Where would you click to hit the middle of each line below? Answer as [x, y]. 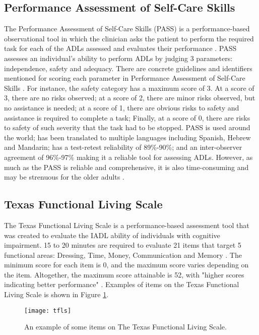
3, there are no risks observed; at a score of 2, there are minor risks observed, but [130, 98]
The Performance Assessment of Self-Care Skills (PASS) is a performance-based [127, 29]
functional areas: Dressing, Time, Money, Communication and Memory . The [123, 255]
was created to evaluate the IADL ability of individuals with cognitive [112, 235]
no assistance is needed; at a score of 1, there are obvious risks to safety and [122, 107]
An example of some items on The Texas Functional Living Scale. [125, 327]
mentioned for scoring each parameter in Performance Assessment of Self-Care [125, 78]
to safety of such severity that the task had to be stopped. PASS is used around [127, 127]
